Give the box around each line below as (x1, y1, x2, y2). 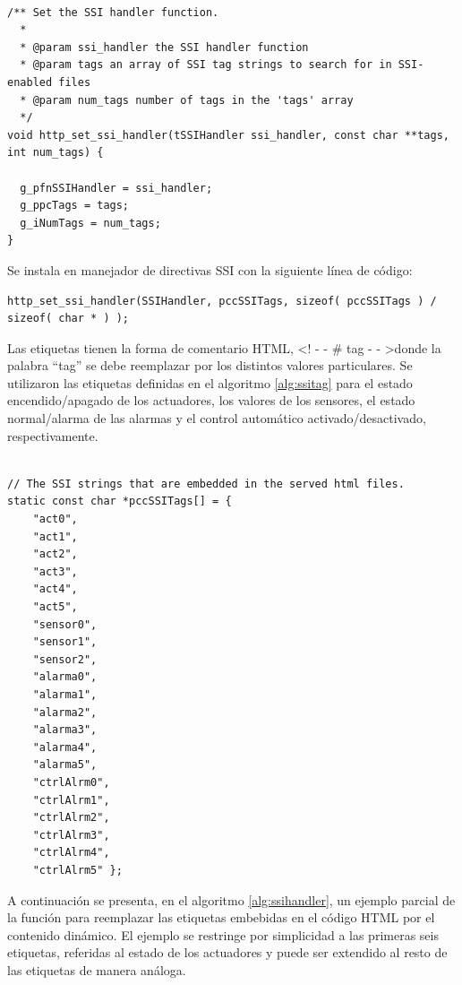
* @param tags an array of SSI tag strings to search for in (20, 58, 392, 72)
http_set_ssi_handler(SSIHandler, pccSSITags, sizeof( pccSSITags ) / (7, 294, 437, 307)
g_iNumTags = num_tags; (20, 216, 161, 229)
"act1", (32, 530, 78, 543)
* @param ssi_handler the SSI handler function (20, 40, 309, 54)
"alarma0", (32, 670, 98, 684)
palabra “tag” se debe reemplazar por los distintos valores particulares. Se (7, 356, 413, 375)
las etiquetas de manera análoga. (7, 960, 186, 979)
